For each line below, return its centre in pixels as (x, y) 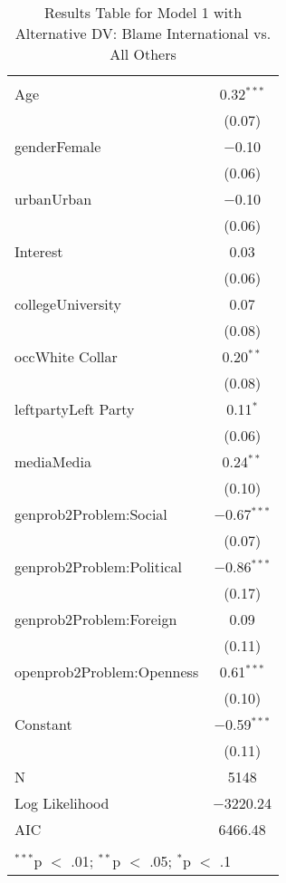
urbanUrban (53, 199)
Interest (39, 251)
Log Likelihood (62, 803)
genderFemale (58, 146)
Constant (43, 724)
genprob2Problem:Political (99, 566)
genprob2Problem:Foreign (96, 619)
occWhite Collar (66, 356)
